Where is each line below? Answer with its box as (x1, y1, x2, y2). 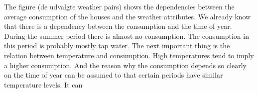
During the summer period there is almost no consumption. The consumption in (4, 30, 249, 41)
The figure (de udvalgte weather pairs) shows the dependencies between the (4, 1, 235, 11)
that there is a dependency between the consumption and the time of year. (4, 21, 232, 31)
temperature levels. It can (4, 79, 83, 90)
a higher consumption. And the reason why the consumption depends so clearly (4, 60, 247, 70)
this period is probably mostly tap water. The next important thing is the (4, 40, 230, 51)
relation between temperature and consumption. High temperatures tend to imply (4, 50, 254, 60)
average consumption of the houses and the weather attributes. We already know (4, 11, 251, 21)
